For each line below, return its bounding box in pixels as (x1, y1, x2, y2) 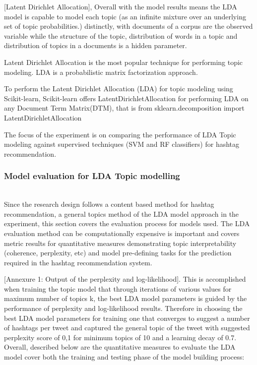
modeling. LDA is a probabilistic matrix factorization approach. (4, 66, 198, 77)
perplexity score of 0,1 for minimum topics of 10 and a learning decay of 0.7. (4, 332, 237, 342)
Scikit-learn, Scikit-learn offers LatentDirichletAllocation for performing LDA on (4, 93, 249, 103)
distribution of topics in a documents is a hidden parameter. (4, 40, 187, 51)
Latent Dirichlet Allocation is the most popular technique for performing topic (4, 57, 243, 67)
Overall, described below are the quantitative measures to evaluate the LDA (4, 342, 236, 352)
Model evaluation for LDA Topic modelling (4, 170, 180, 182)
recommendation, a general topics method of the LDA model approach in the (4, 208, 239, 219)
